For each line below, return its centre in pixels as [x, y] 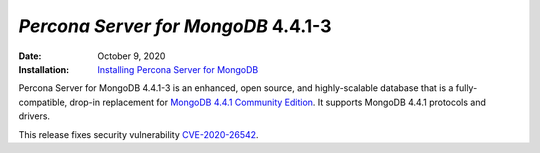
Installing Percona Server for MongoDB [178, 69]
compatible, [43, 102]
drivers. [34, 116]
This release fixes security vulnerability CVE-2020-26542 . [138, 134]
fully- [466, 88]
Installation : [44, 69]
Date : [30, 56]
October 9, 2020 [131, 56]
